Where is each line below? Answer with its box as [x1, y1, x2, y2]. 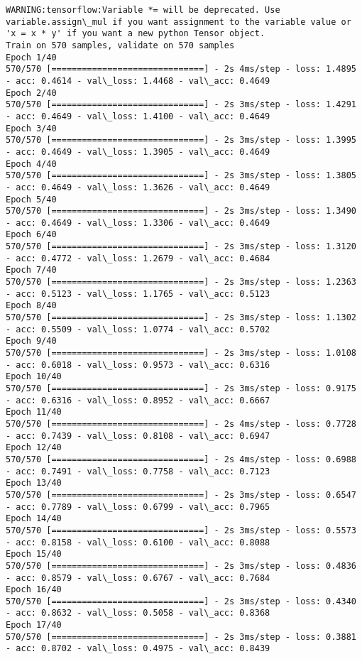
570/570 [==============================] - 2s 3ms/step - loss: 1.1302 [6, 312, 356, 323]
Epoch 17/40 [6, 620, 62, 631]
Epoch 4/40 [6, 158, 57, 169]
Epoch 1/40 [6, 52, 57, 62]
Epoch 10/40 [6, 371, 62, 382]
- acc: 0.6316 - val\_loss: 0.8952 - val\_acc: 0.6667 [6, 395, 270, 405]
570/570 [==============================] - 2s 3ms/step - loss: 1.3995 [6, 135, 356, 146]
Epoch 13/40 [6, 478, 62, 489]
